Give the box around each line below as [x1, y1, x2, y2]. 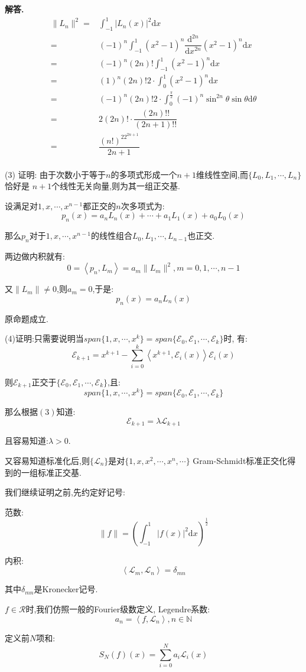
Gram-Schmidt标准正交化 [193, 454, 288, 466]
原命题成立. [5, 312, 48, 324]
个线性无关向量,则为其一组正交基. [51, 180, 180, 192]
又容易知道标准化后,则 [5, 454, 90, 466]
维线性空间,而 [196, 168, 248, 180]
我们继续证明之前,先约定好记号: [5, 486, 125, 498]
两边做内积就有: [5, 250, 65, 262]
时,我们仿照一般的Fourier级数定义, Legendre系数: [25, 602, 210, 615]
